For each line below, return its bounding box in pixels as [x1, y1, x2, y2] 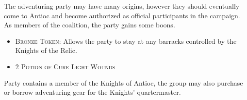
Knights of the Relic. [15, 45, 77, 55]
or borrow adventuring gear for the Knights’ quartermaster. [4, 87, 181, 97]
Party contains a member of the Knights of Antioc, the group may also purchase [4, 77, 243, 87]
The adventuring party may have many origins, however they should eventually [4, 1, 240, 11]
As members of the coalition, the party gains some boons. [4, 20, 175, 30]
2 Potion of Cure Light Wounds [15, 61, 115, 71]
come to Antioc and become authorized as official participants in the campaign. [4, 10, 240, 20]
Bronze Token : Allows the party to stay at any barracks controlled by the [15, 36, 237, 46]
